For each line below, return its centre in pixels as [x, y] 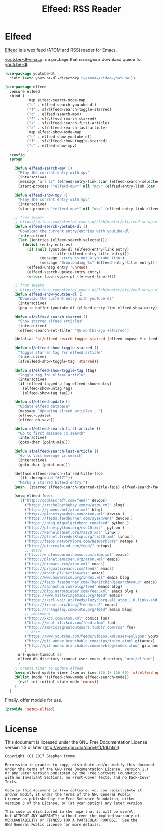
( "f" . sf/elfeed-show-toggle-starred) [67, 141]
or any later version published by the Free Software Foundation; [73, 773]
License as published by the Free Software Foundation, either [70, 799]
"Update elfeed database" [44, 406]
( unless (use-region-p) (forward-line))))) [71, 277]
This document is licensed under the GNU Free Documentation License [76, 742]
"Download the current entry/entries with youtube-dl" [74, 231]
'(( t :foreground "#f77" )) [45, 478]
